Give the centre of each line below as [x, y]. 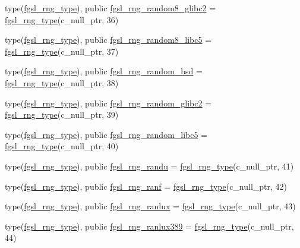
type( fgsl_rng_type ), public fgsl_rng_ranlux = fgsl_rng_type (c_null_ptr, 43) [150, 206]
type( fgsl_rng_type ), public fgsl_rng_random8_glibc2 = [110, 8]
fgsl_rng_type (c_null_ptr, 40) [62, 146]
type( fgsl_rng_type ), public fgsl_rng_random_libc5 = [106, 134]
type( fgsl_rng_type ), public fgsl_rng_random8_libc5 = [108, 40]
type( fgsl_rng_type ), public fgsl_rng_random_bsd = [104, 71]
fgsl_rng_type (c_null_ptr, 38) [62, 82]
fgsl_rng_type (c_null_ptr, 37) [62, 51]
